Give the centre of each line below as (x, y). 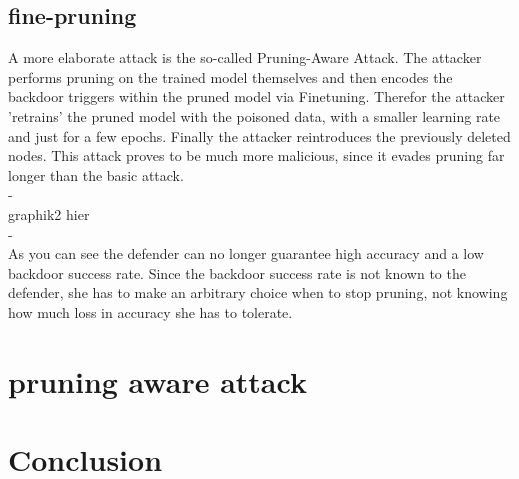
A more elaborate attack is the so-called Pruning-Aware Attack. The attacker (245, 57)
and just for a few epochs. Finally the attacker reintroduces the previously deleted (259, 135)
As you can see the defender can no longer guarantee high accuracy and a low (246, 253)
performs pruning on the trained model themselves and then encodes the (230, 76)
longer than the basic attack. (96, 174)
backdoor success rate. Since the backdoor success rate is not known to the (237, 272)
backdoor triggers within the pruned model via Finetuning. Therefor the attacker (256, 96)
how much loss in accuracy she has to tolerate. (150, 311)
